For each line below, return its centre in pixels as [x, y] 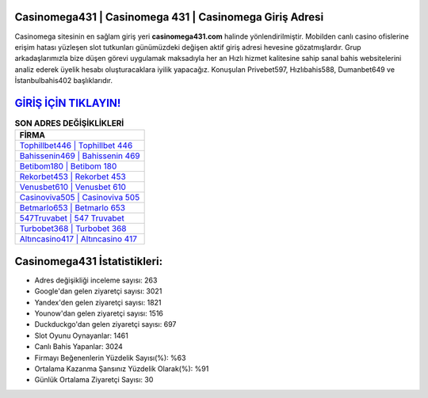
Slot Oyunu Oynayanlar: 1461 [81, 335]
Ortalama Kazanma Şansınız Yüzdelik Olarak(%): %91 [122, 369]
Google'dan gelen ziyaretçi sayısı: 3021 [98, 291]
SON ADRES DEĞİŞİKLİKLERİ [69, 123]
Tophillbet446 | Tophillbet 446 [76, 146]
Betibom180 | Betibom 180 [68, 166]
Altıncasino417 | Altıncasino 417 [78, 239]
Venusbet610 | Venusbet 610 [73, 188]
